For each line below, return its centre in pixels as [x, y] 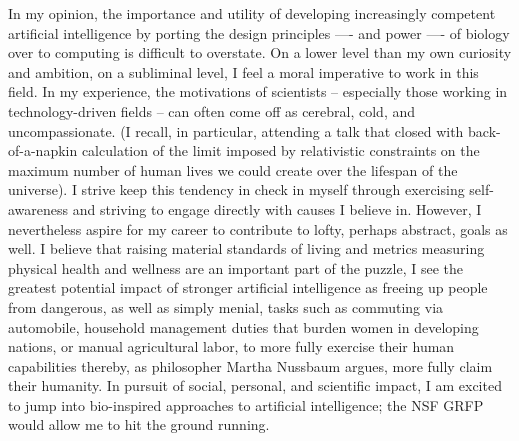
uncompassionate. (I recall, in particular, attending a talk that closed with [236, 130]
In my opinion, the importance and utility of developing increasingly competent [252, 13]
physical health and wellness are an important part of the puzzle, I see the [236, 267]
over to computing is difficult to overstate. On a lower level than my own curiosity [260, 52]
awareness [38, 208]
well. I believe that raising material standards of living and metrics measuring [246, 248]
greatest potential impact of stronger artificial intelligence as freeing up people [248, 287]
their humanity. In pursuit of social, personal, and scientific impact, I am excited [255, 385]
